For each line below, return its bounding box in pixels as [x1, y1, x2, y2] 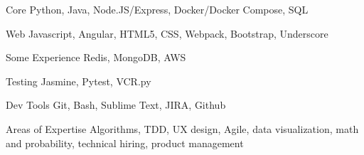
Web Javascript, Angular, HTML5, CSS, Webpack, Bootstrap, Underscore [6, 26, 328, 41]
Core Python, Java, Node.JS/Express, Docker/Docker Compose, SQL [6, 2, 309, 16]
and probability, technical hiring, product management [6, 135, 244, 150]
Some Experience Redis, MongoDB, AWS [6, 50, 186, 65]
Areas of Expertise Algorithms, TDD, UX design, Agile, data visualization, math [6, 121, 359, 136]
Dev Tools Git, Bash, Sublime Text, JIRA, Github [6, 97, 226, 112]
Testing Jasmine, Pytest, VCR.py [6, 73, 151, 88]
